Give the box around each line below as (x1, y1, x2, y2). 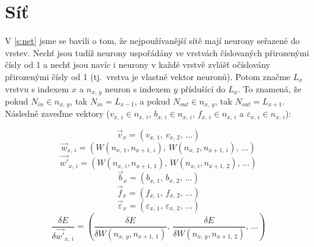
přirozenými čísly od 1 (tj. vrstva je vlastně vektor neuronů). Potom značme (5, 70, 291, 83)
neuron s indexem (105, 82, 171, 95)
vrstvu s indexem (5, 82, 69, 95)
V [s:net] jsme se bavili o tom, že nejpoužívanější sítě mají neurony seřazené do (5, 34, 300, 47)
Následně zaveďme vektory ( (5, 107, 110, 120)
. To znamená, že (238, 82, 301, 95)
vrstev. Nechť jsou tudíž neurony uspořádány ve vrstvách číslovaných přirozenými (5, 46, 309, 59)
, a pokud (134, 94, 171, 107)
